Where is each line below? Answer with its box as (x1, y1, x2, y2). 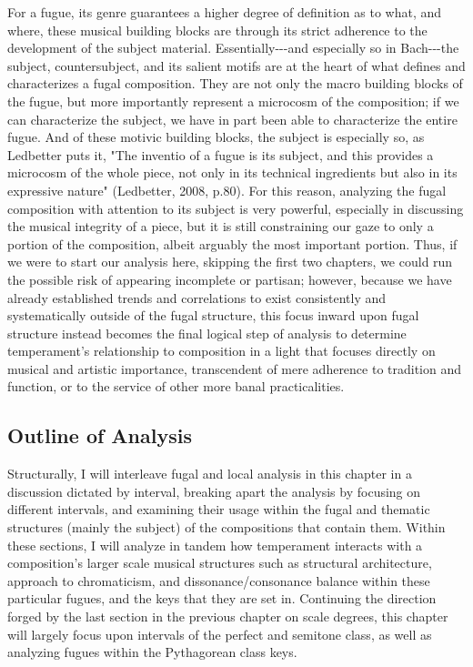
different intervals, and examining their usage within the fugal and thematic (7, 500, 430, 519)
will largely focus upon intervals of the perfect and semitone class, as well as (7, 624, 432, 643)
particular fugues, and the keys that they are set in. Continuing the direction (7, 589, 437, 608)
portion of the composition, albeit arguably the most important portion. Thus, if (7, 234, 458, 253)
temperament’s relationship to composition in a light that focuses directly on (7, 341, 436, 360)
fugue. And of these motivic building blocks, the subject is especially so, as (7, 127, 425, 147)
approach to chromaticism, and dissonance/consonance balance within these (7, 571, 430, 590)
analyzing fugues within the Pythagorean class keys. (7, 642, 297, 662)
